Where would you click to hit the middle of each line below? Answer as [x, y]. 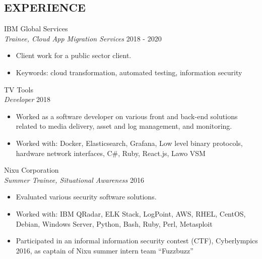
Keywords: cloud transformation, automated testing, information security [129, 72]
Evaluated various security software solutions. [86, 197]
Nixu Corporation [31, 170]
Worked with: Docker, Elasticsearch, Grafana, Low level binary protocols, [129, 143]
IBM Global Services [36, 29]
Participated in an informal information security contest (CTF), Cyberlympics [137, 241]
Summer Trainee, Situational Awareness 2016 [74, 179]
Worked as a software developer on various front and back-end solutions [127, 116]
